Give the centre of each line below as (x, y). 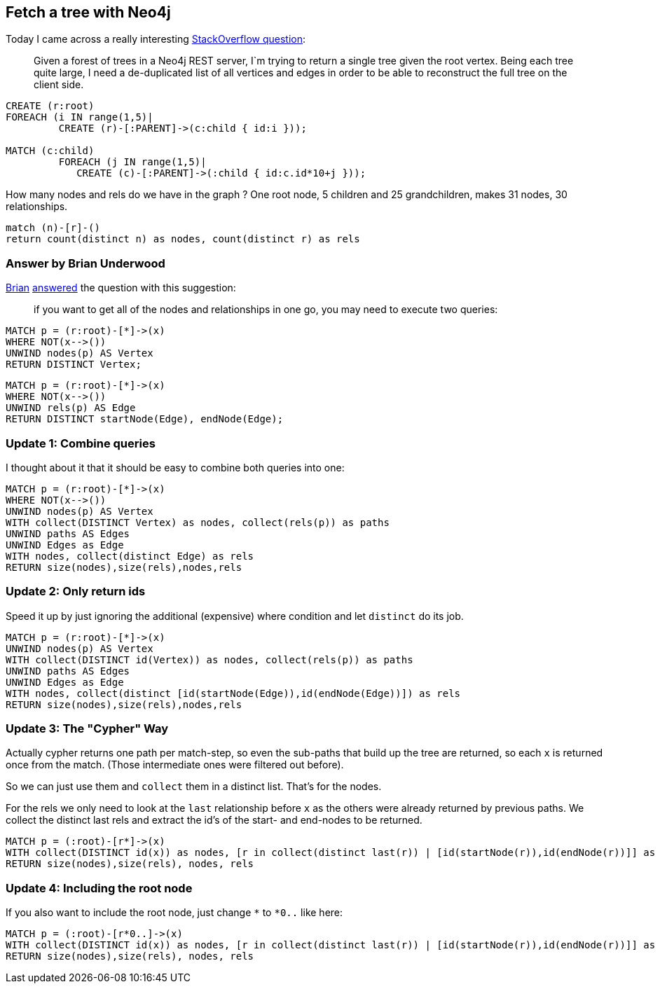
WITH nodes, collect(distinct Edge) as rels (130, 556)
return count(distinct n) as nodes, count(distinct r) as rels (183, 239)
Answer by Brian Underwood (85, 263)
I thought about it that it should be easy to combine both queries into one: (175, 467)
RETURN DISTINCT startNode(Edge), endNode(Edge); (145, 419)
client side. (59, 85)
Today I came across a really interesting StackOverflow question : (156, 39)
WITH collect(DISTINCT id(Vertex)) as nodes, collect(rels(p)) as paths (209, 659)
